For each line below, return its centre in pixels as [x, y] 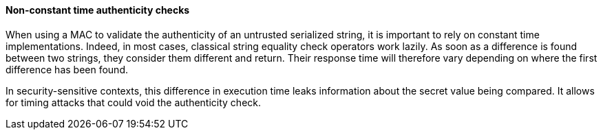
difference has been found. [67, 69]
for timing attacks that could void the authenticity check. [134, 102]
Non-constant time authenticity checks [98, 10]
